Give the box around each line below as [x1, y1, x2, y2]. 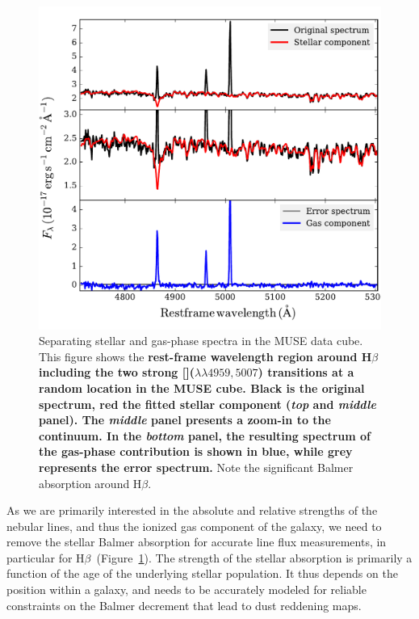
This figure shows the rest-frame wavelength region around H [39, 347, 372, 364]
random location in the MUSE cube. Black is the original [39, 379, 365, 396]
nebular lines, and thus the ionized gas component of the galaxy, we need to [6, 517, 382, 534]
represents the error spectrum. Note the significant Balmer [39, 458, 354, 475]
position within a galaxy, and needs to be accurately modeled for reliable [6, 581, 367, 598]
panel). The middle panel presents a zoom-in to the [39, 411, 331, 428]
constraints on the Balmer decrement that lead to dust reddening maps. [6, 596, 362, 613]
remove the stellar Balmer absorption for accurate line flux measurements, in [6, 533, 387, 550]
